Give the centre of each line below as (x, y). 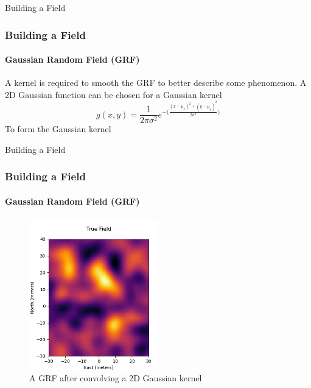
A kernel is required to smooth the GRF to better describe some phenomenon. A (156, 83)
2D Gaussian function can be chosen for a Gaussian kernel (114, 94)
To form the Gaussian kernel (58, 129)
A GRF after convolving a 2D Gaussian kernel (116, 378)
